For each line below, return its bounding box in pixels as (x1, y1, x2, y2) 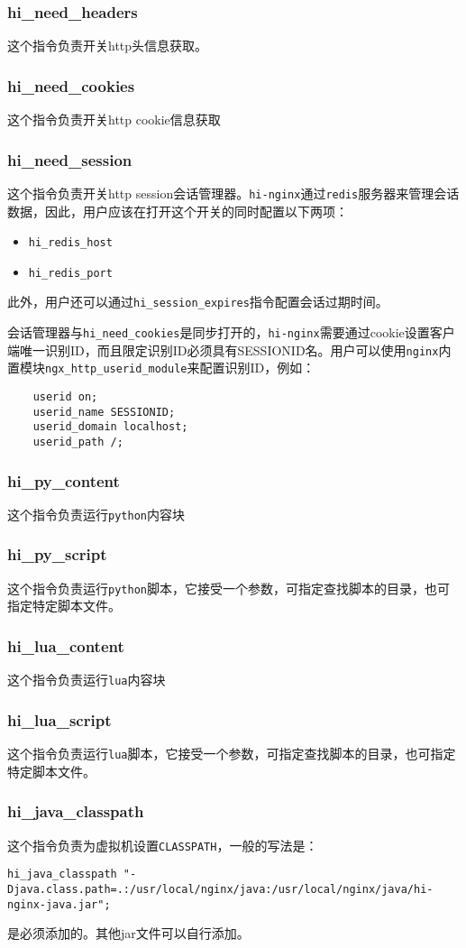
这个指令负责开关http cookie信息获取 (7, 110, 221, 129)
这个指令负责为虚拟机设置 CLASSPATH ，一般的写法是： (7, 835, 318, 854)
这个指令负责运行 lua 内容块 (7, 670, 166, 689)
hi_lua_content (7, 634, 124, 657)
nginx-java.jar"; (7, 897, 111, 911)
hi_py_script (7, 543, 107, 566)
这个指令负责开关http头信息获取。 (7, 36, 208, 55)
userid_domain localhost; (32, 420, 188, 434)
